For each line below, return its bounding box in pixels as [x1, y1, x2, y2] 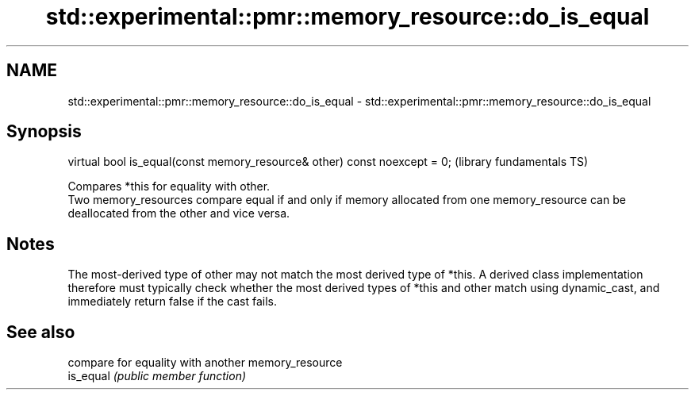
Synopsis [6, 121, 82, 142]
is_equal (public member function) [67, 369, 247, 383]
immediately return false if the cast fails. [67, 294, 278, 309]
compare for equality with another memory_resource [67, 356, 343, 370]
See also [6, 321, 75, 342]
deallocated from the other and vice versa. [67, 206, 290, 221]
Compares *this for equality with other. [67, 179, 271, 194]
